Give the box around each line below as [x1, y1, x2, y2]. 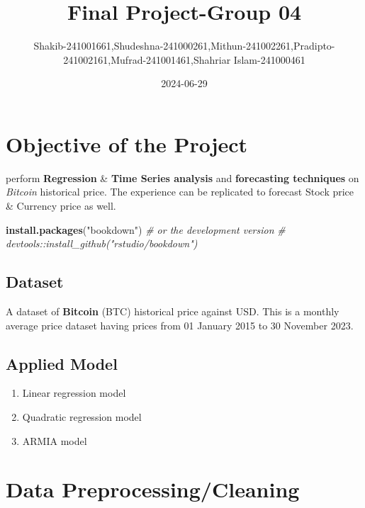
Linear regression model [22, 385, 126, 400]
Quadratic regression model [22, 410, 142, 424]
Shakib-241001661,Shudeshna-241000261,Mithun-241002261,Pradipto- [33, 38, 335, 53]
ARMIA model [22, 433, 87, 448]
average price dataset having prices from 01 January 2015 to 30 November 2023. [6, 317, 354, 332]
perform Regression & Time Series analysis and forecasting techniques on [6, 170, 359, 185]
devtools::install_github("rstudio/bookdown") [6, 236, 198, 251]
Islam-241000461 [233, 52, 305, 67]
